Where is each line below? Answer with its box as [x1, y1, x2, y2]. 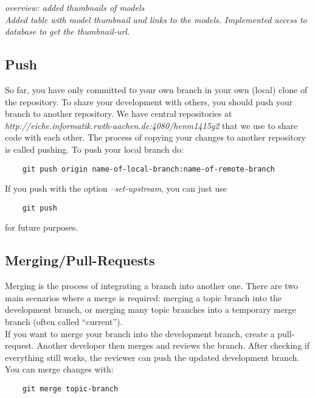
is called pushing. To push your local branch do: [5, 142, 184, 155]
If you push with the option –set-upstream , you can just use [5, 182, 227, 195]
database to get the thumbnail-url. [5, 25, 130, 38]
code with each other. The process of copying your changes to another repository [5, 131, 306, 144]
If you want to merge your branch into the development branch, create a [5, 327, 275, 340]
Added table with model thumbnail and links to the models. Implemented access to [5, 13, 307, 26]
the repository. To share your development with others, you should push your [5, 95, 293, 108]
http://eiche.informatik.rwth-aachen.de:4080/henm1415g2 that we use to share [5, 119, 298, 131]
